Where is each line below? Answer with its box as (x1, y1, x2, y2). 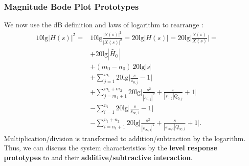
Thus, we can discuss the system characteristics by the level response (4, 143, 217, 153)
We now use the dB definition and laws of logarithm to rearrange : (4, 20, 204, 30)
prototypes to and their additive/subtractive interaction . (4, 152, 193, 162)
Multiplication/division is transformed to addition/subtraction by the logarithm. (4, 133, 246, 143)
